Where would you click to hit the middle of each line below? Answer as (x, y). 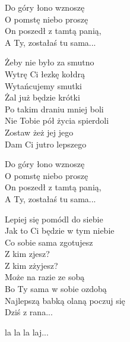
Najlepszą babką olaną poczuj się (65, 300)
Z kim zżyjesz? (31, 265)
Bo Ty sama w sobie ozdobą (56, 289)
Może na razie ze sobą (45, 277)
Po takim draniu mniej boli (54, 109)
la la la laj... (27, 332)
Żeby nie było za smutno (50, 62)
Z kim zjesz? (27, 254)
